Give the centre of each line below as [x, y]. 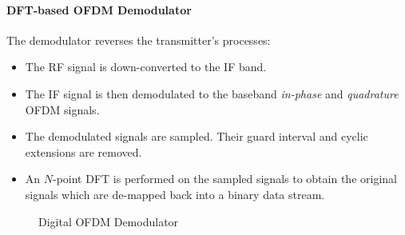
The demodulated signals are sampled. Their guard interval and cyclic [197, 136]
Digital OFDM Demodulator [109, 221]
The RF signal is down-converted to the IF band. [146, 67]
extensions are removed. [83, 151]
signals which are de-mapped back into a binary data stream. [175, 194]
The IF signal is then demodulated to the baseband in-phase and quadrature [212, 93]
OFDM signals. [62, 109]
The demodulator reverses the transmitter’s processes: [139, 40]
